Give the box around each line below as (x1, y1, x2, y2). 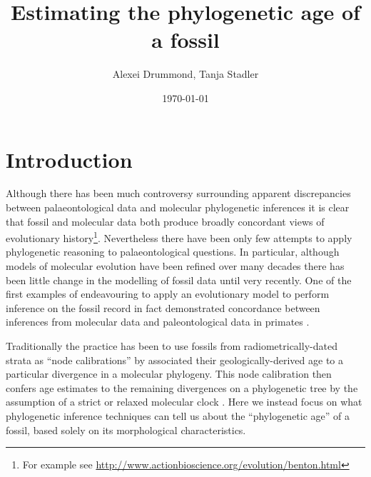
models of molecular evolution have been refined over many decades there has (6, 258, 345, 273)
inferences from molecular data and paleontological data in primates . (6, 314, 310, 329)
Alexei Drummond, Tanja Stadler (112, 66, 259, 81)
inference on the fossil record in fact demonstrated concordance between (6, 300, 320, 315)
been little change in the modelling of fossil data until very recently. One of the (6, 272, 352, 287)
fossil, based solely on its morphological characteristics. (6, 422, 246, 437)
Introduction (6, 144, 133, 174)
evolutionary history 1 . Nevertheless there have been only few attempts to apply (6, 229, 352, 245)
